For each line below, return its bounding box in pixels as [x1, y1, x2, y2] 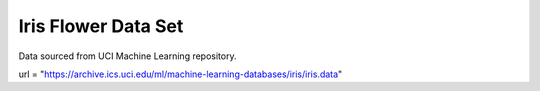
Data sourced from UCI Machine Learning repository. [18, 50, 237, 62]
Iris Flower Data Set [18, 15, 184, 37]
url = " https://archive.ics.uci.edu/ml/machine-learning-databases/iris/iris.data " [18, 68, 343, 80]
